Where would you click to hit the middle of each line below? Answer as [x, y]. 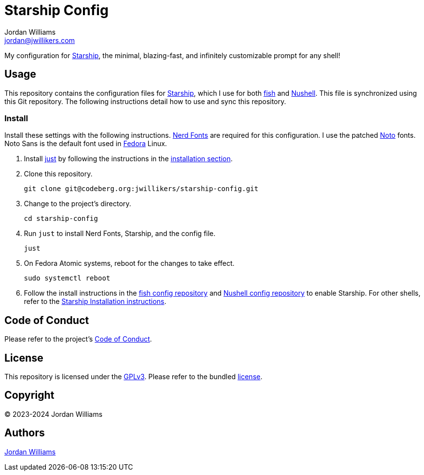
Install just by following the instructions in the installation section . [128, 159]
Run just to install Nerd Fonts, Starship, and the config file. [120, 234]
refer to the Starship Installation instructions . [95, 302]
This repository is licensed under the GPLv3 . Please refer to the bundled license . [133, 377]
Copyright [30, 395]
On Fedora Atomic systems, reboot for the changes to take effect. [129, 263]
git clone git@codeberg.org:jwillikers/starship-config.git [141, 189]
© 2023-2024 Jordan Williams [53, 414]
